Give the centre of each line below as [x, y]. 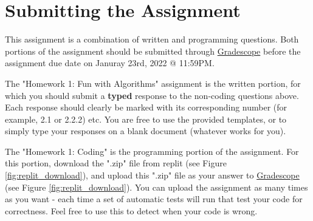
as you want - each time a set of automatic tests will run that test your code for [154, 199]
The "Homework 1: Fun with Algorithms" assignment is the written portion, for [153, 83]
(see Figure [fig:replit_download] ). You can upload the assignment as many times [156, 187]
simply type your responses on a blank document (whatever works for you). [146, 131]
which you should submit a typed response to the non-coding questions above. [152, 95]
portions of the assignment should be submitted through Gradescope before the [153, 51]
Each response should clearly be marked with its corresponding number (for [146, 107]
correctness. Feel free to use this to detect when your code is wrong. [131, 210]
